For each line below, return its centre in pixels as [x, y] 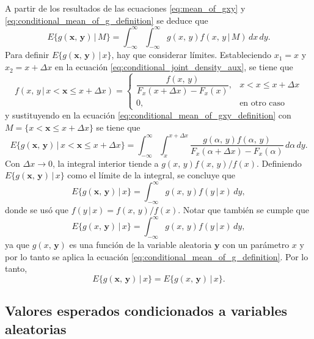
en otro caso [262, 104]
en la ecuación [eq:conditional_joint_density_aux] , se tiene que [174, 67]
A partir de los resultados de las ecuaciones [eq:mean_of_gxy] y [125, 8]
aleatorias [36, 328]
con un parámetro [256, 245]
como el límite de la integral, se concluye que [151, 175]
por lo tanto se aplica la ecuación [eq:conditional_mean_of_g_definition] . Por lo [157, 256]
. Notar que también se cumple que [244, 210]
